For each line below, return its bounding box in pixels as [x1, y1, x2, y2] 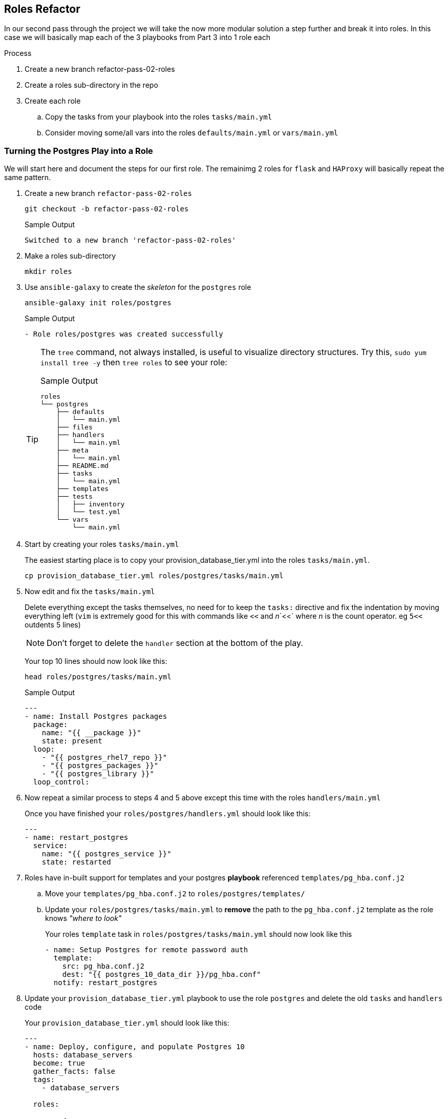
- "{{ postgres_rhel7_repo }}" [41, 753, 167, 762]
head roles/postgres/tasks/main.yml [25, 673, 172, 681]
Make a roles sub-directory [25, 251, 116, 261]
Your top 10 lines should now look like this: [25, 657, 167, 666]
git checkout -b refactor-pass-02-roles [25, 205, 189, 213]
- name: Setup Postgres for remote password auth [45, 946, 248, 954]
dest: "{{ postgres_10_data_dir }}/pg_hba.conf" [62, 970, 261, 979]
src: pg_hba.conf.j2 [62, 962, 144, 971]
